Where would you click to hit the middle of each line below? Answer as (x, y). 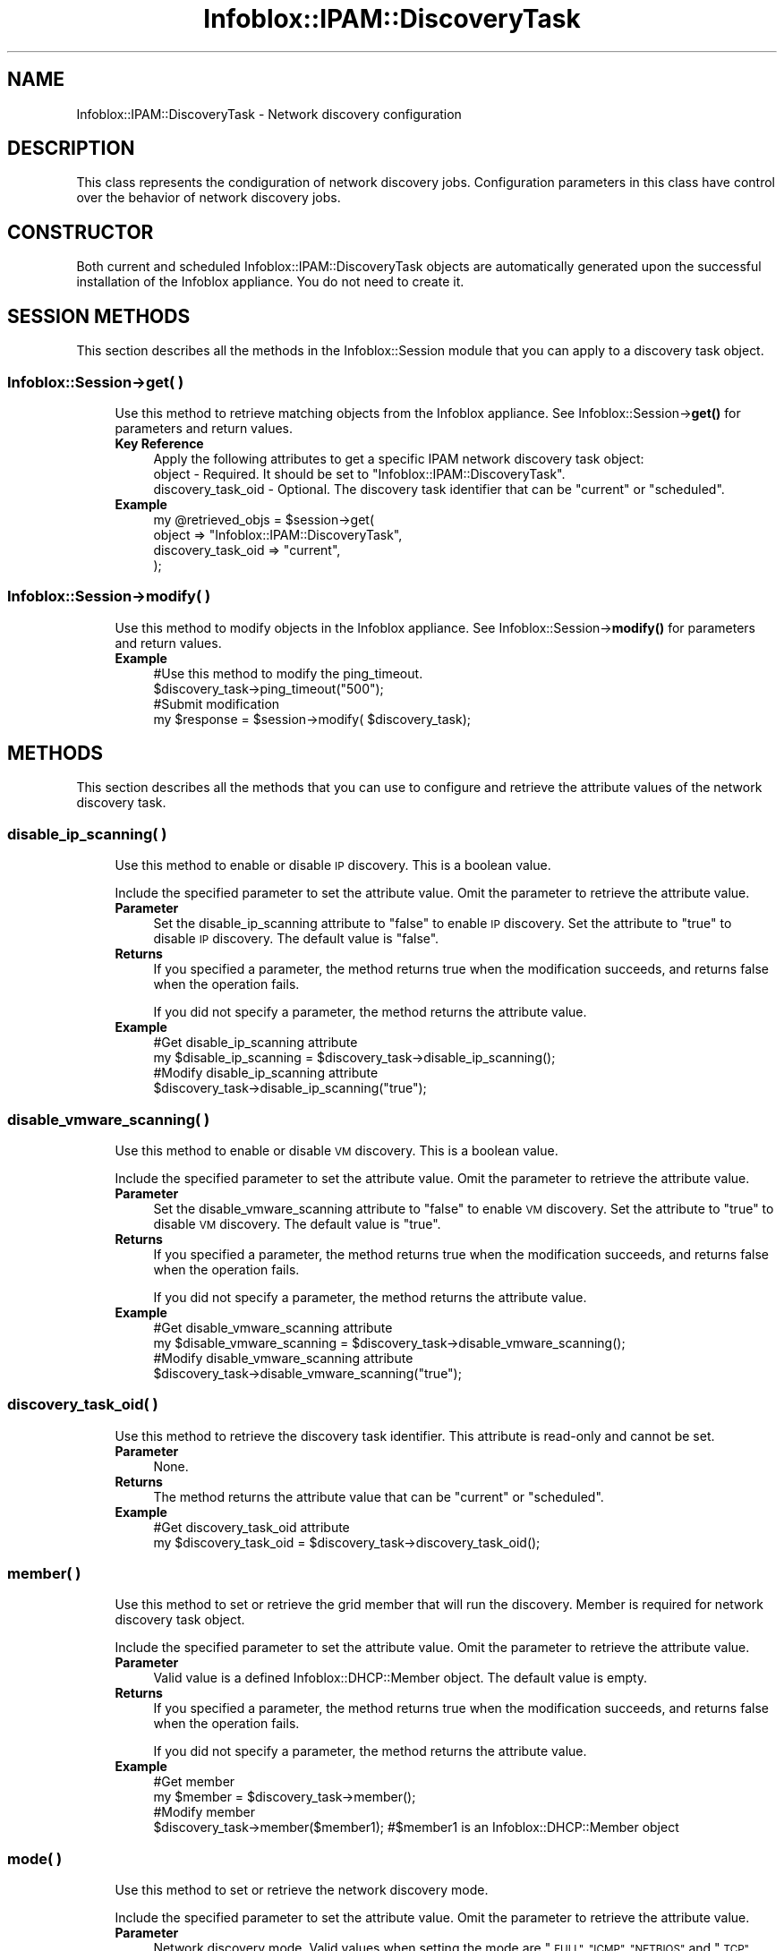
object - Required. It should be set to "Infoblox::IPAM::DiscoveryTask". (359, 473)
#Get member (194, 1782)
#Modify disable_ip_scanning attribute (266, 1073)
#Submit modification (217, 703)
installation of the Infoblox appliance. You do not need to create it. (270, 282)
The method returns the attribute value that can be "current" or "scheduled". (379, 1496)
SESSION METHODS (99, 316)
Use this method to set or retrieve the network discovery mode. (302, 1890)
